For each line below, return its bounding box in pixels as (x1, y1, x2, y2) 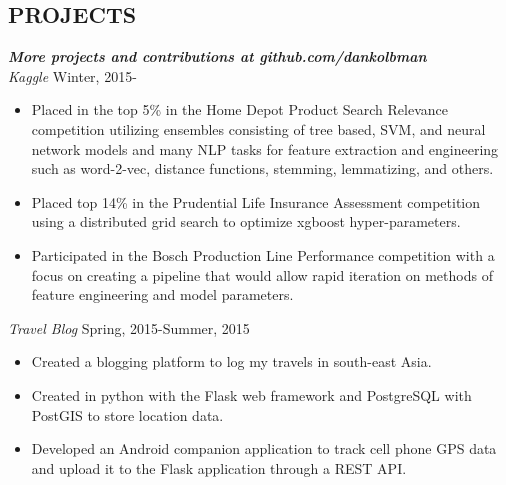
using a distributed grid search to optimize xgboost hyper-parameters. (31, 211, 461, 232)
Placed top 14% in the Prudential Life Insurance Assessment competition (31, 191, 481, 212)
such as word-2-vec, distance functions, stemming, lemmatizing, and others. (31, 158, 494, 179)
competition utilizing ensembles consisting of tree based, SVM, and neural (31, 118, 486, 139)
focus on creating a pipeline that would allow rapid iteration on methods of (31, 264, 493, 285)
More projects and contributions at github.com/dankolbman (8, 46, 427, 67)
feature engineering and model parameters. (31, 284, 294, 305)
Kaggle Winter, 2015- (8, 65, 137, 86)
